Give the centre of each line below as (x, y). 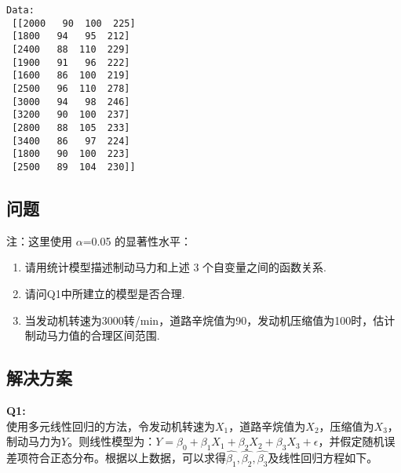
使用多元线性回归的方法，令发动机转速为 (111, 426)
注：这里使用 (39, 240)
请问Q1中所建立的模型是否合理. (105, 293)
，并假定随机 (351, 441)
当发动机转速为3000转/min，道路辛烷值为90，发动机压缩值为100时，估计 (210, 320)
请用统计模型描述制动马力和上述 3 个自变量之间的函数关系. (176, 267)
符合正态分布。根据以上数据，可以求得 (127, 458)
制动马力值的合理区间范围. (92, 335)
